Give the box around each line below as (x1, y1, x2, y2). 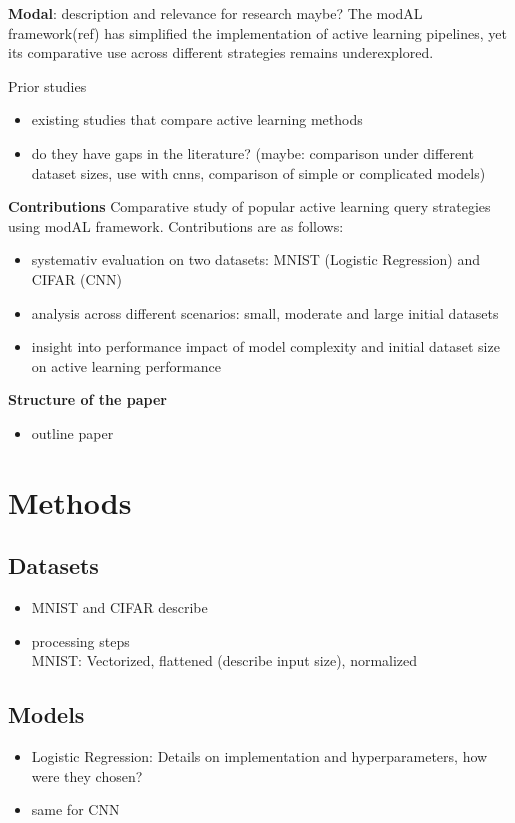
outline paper (31, 422, 114, 443)
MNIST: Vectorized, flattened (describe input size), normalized (31, 650, 418, 671)
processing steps (31, 630, 130, 651)
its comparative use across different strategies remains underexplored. (8, 42, 434, 63)
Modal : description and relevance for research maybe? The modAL (8, 3, 423, 23)
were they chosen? (31, 765, 143, 786)
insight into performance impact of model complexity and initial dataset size (31, 336, 500, 357)
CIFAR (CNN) (31, 268, 123, 289)
